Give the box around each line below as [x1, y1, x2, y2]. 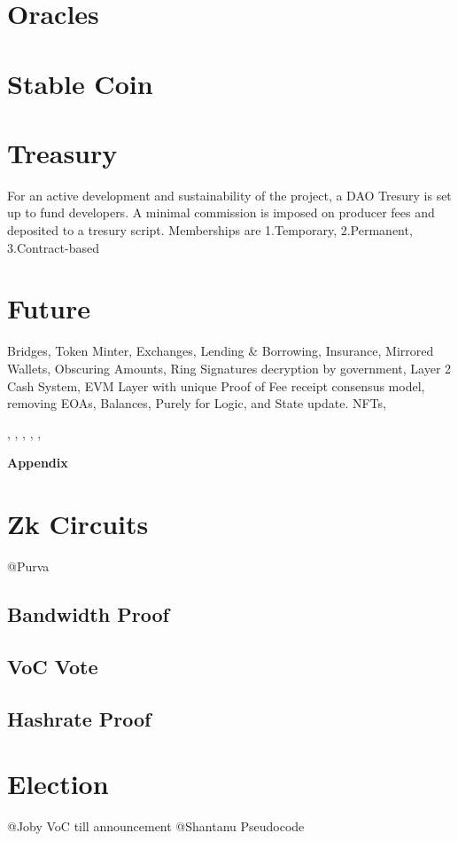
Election [7, 766, 109, 802]
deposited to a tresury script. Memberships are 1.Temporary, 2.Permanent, [7, 221, 413, 240]
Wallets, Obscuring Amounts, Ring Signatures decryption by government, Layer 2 [7, 358, 452, 377]
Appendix [7, 453, 68, 472]
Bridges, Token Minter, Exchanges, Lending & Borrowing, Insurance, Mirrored [7, 342, 434, 360]
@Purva [7, 557, 50, 576]
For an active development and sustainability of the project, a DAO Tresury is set [7, 185, 452, 204]
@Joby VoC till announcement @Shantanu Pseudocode [7, 817, 305, 836]
